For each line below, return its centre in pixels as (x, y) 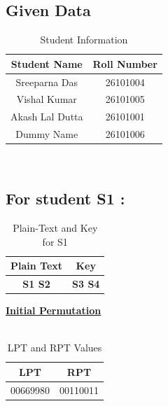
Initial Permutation (54, 310)
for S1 (55, 241)
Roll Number (125, 63)
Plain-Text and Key (55, 228)
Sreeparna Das (47, 82)
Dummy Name (47, 134)
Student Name (47, 63)
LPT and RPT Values (55, 348)
